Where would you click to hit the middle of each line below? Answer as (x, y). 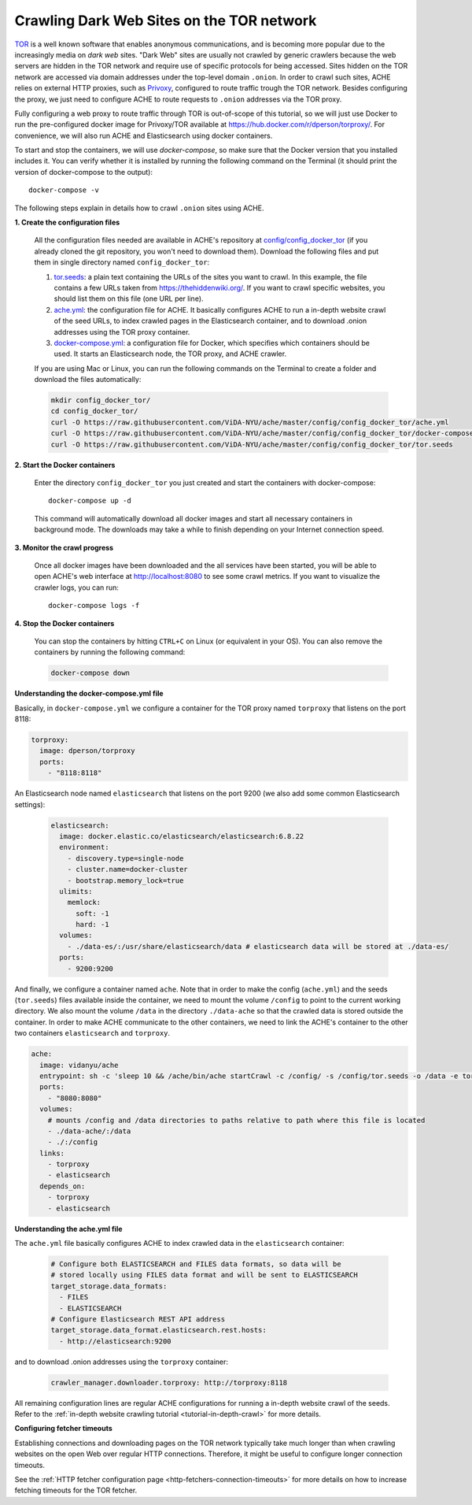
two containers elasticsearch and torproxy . (92, 1033)
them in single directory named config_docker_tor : (122, 262)
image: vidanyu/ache (79, 1065)
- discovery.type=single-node (125, 858)
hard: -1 (92, 925)
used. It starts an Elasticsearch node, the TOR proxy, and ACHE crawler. (170, 354)
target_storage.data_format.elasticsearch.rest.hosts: (159, 1330)
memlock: (84, 903)
